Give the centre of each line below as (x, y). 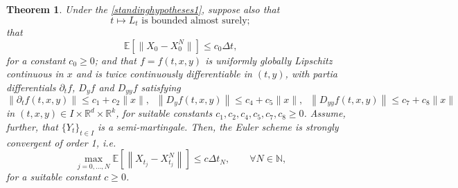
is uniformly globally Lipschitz (269, 60)
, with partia (311, 74)
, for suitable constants (164, 113)
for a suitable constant (54, 177)
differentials (31, 87)
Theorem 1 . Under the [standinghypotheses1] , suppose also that (143, 9)
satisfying (161, 87)
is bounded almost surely (194, 20)
